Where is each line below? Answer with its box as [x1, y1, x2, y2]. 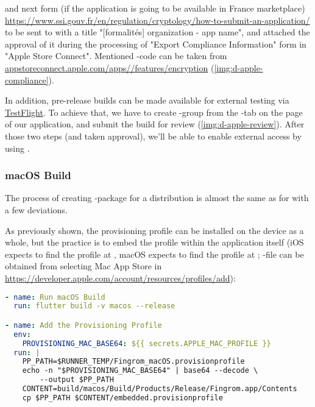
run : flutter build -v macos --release [13, 302, 175, 311]
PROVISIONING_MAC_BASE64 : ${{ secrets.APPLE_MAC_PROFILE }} [22, 339, 271, 348]
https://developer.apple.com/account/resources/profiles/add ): [5, 271, 236, 284]
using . [5, 141, 30, 154]
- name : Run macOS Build [5, 292, 105, 302]
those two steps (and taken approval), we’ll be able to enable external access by [5, 129, 302, 142]
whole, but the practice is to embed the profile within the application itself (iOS [5, 236, 304, 249]
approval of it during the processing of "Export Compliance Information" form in [5, 37, 306, 50]
